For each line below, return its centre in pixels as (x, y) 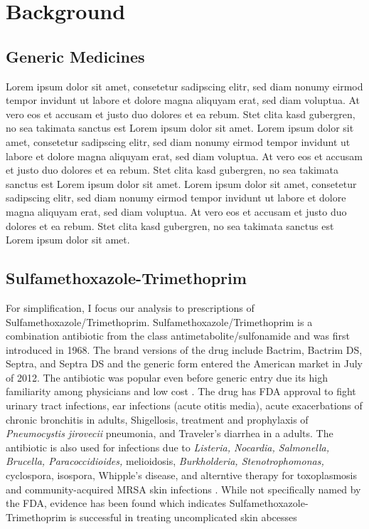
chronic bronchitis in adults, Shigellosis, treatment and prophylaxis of (157, 419)
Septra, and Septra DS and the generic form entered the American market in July (184, 363)
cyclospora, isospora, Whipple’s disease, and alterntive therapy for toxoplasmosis (182, 475)
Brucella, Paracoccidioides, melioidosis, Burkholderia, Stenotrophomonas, (165, 461)
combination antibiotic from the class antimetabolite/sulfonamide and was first (178, 336)
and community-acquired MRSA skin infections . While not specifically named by (183, 489)
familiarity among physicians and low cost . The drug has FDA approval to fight (181, 391)
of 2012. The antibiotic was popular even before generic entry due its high (167, 377)
